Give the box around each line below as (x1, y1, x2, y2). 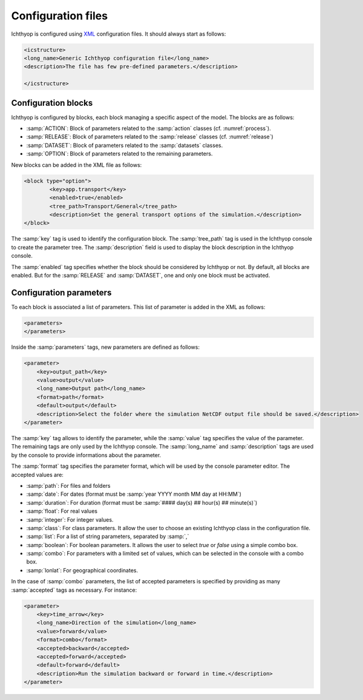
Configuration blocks (11, 97, 93, 108)
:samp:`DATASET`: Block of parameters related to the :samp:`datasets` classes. (26, 141, 223, 149)
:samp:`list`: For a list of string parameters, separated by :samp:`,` (26, 533, 189, 540)
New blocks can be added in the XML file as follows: (11, 161, 142, 169)
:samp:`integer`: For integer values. (26, 516, 114, 523)
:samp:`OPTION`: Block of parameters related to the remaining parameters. (26, 150, 213, 157)
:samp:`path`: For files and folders (26, 482, 111, 489)
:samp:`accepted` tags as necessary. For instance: (11, 586, 137, 594)
